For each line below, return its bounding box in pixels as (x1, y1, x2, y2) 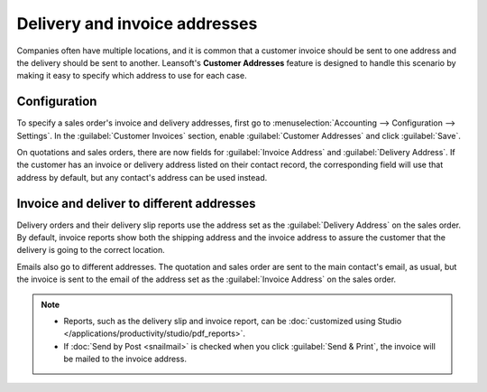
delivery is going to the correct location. (16, 245, 166, 256)
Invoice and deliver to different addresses (16, 195, 256, 211)
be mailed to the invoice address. (63, 353, 187, 365)
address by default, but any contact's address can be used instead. (16, 172, 268, 182)
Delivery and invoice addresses (16, 14, 258, 33)
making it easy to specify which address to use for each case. (16, 70, 247, 81)
